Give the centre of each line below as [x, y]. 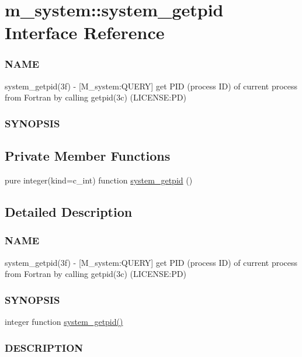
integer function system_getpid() [64, 322]
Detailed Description [69, 212]
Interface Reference [85, 32]
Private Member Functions [88, 156]
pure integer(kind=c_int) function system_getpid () [99, 180]
